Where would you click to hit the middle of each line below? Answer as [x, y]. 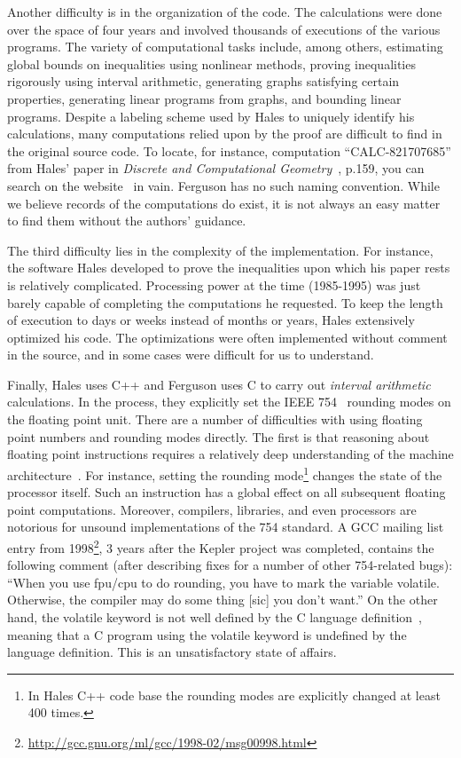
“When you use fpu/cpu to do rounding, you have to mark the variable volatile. [223, 582]
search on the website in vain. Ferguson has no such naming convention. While [223, 185]
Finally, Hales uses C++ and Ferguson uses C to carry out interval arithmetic [219, 384]
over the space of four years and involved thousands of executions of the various [224, 29]
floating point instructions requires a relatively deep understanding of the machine [230, 454]
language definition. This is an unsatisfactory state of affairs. [172, 652]
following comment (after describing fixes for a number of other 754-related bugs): [230, 565]
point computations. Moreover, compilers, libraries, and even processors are [212, 509]
